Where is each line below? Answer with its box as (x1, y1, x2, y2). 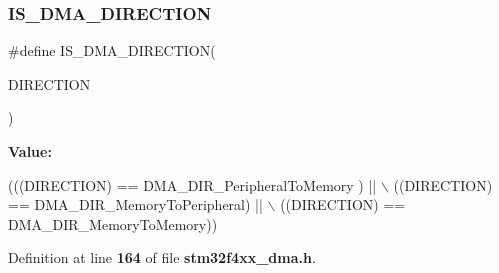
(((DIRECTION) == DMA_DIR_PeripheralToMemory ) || (8, 174, 377, 195)
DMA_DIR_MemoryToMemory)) (8, 213, 218, 234)
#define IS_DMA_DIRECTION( (8, 40, 216, 61)
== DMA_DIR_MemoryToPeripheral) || (8, 194, 263, 215)
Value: (8, 141, 52, 161)
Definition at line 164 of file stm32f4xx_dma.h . (8, 247, 316, 268)
